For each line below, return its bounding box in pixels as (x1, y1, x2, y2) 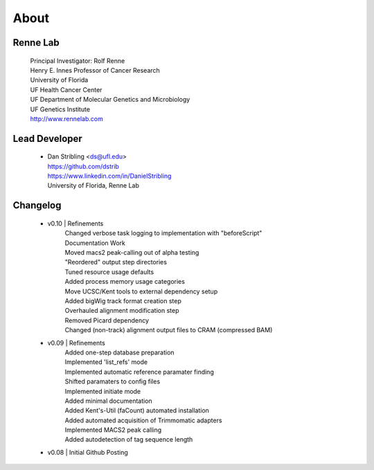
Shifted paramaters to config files (64, 377, 161, 386)
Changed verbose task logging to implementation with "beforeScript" (64, 229, 262, 237)
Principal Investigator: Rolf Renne (30, 56, 125, 65)
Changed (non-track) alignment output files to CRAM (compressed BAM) (64, 326, 273, 334)
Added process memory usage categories (64, 278, 185, 286)
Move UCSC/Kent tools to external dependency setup (64, 287, 218, 296)
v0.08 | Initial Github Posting (47, 448, 128, 456)
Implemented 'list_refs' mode (64, 358, 148, 366)
